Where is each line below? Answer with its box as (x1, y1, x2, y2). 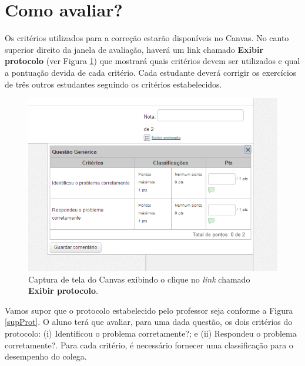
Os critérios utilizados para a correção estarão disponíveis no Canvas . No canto (5, 32, 289, 44)
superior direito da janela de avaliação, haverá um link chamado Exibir (5, 43, 264, 55)
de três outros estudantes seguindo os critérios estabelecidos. (5, 78, 222, 90)
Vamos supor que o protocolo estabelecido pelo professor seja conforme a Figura (5, 304, 293, 316)
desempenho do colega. (5, 350, 87, 362)
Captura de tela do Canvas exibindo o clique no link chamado (28, 273, 250, 285)
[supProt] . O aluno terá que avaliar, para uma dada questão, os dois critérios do (5, 315, 293, 328)
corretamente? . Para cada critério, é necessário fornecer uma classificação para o (5, 338, 293, 351)
